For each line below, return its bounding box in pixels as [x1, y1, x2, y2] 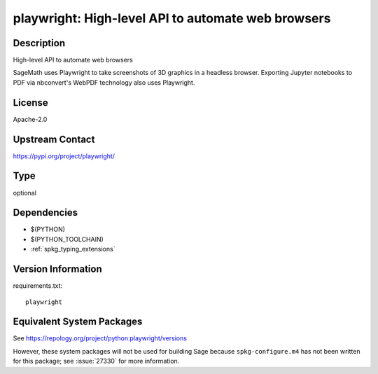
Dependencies [13, 207, 78, 219]
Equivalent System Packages [13, 316, 143, 328]
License [13, 97, 48, 109]
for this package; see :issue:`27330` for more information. [13, 357, 180, 366]
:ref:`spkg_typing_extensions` [30, 245, 115, 254]
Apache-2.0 [13, 115, 48, 123]
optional [13, 188, 36, 197]
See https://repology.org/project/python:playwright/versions [13, 334, 187, 342]
